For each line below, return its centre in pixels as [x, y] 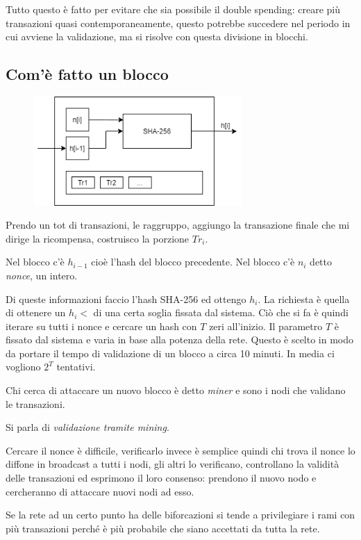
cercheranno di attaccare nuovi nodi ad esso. [100, 491]
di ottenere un [36, 312]
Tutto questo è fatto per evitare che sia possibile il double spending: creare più [173, 9]
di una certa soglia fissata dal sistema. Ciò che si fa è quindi [221, 312]
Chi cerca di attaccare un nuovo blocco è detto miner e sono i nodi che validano [176, 390]
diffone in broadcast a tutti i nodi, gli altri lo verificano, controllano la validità [173, 464]
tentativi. [76, 367]
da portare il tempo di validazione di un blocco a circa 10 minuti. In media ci [170, 353]
